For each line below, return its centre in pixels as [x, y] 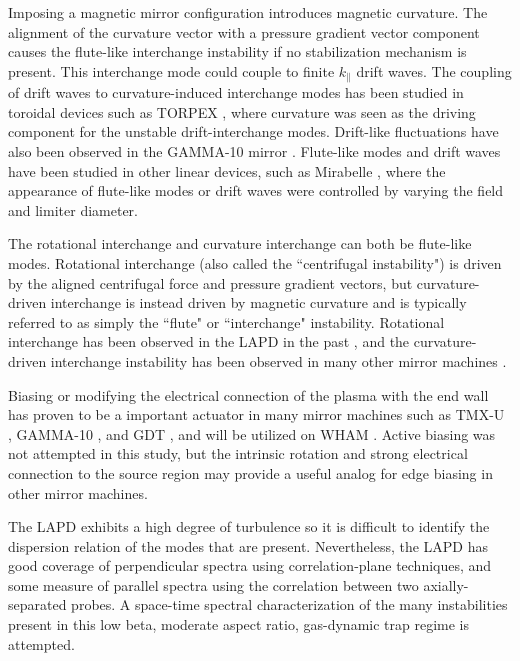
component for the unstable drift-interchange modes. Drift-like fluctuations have [253, 131]
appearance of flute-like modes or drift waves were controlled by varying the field [256, 190]
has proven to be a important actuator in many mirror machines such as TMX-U [256, 414]
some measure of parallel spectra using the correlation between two [213, 584]
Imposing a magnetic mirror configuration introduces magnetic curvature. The [248, 12]
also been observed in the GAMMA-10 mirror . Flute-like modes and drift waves [254, 151]
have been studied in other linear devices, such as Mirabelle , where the [227, 170]
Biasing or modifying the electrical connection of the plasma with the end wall [248, 394]
